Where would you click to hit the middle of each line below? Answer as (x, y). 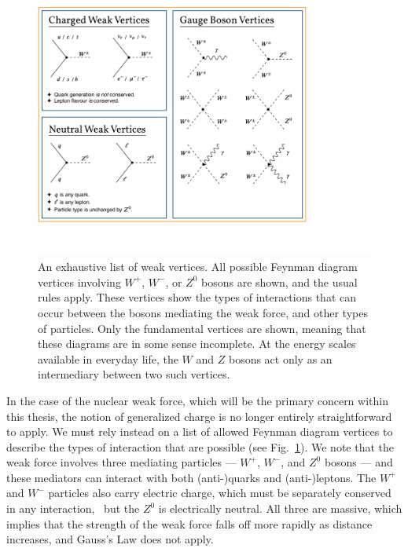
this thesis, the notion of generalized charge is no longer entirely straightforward (199, 416)
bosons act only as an (280, 358)
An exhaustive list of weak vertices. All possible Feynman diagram (198, 267)
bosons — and (358, 462)
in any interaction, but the (73, 508)
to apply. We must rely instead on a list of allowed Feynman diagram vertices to (200, 431)
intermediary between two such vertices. (134, 374)
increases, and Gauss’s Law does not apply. (110, 539)
